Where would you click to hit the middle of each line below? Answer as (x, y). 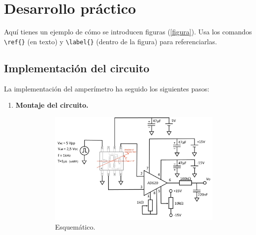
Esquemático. (75, 226)
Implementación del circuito (77, 68)
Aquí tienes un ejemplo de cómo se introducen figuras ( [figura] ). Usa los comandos (128, 32)
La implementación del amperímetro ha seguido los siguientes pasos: (107, 88)
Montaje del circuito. (52, 105)
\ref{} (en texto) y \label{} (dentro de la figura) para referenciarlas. (111, 41)
